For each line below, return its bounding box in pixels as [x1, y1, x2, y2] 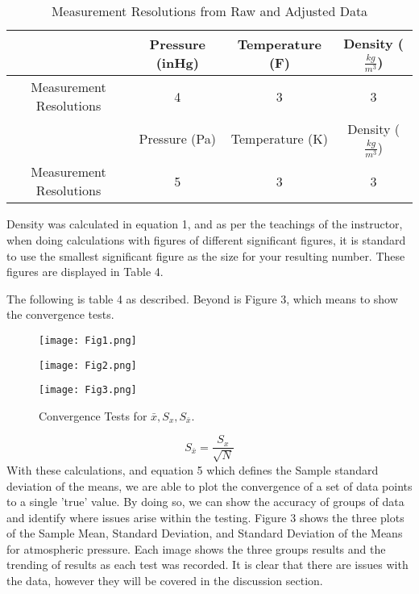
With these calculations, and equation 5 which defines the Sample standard [6, 461, 379, 478]
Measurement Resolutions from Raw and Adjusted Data [51, 2, 368, 20]
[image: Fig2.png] [39, 359, 137, 371]
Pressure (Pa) [139, 129, 216, 148]
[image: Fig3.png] [39, 384, 137, 396]
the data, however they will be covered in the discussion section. [6, 572, 323, 589]
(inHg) [156, 52, 199, 72]
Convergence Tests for [39, 407, 147, 424]
